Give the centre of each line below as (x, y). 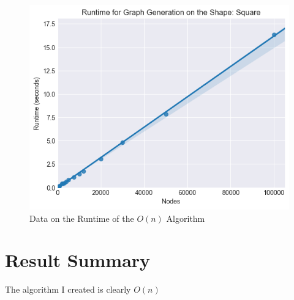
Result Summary (78, 260)
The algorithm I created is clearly (68, 289)
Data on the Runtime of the (82, 218)
